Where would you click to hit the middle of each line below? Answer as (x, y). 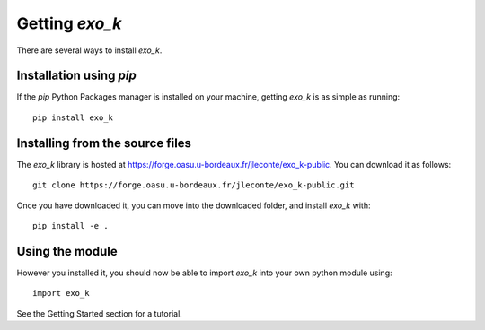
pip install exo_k (73, 117)
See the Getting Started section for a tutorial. (100, 313)
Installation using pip (76, 76)
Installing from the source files (104, 143)
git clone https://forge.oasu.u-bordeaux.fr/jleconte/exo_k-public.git (194, 185)
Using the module (67, 251)
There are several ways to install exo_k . (89, 50)
